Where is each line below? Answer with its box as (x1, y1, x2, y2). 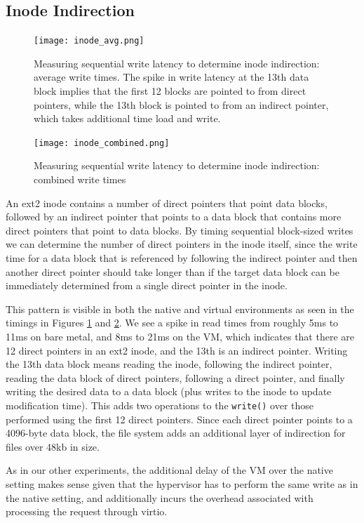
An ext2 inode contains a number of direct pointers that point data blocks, (6, 195, 328, 210)
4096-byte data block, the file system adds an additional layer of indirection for (6, 425, 346, 440)
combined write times (34, 172, 126, 187)
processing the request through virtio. (6, 504, 168, 519)
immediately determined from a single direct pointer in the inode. (6, 278, 288, 293)
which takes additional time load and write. (34, 111, 221, 126)
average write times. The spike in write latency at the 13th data (34, 69, 309, 84)
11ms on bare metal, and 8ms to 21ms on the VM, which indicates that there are (6, 329, 354, 344)
